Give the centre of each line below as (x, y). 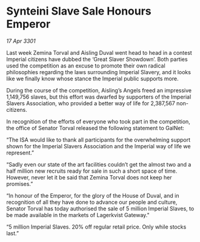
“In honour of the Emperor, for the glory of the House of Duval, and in (93, 195)
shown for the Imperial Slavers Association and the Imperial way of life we (98, 146)
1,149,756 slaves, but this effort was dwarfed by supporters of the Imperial (99, 97)
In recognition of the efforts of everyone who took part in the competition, (98, 121)
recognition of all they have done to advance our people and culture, (92, 202)
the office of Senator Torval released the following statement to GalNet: (95, 128)
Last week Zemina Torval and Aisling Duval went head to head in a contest (99, 52)
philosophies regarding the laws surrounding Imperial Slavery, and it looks (98, 72)
